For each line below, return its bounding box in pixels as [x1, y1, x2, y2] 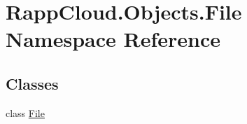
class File [6, 105, 45, 120]
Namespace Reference [6, 25, 220, 53]
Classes [6, 72, 59, 94]
